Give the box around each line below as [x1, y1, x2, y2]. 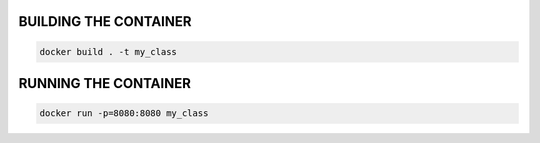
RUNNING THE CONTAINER [18, 75, 192, 92]
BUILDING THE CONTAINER [18, 13, 192, 30]
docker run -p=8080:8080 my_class [39, 108, 209, 119]
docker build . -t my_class [39, 46, 177, 57]
